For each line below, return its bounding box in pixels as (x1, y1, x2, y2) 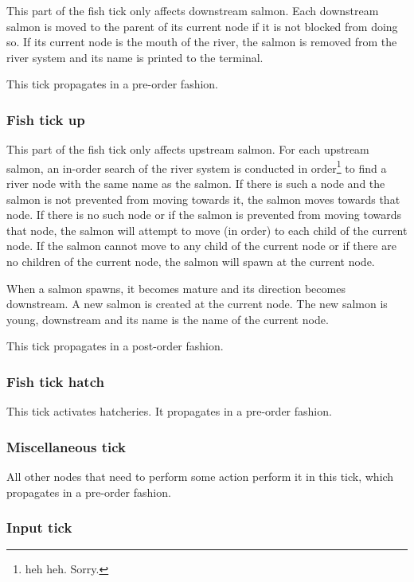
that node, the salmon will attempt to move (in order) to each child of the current (6, 221, 408, 238)
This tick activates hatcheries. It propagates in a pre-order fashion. (6, 403, 332, 420)
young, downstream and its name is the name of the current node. (6, 311, 329, 327)
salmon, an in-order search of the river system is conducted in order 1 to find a (6, 157, 387, 176)
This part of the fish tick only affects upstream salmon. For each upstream (6, 141, 369, 158)
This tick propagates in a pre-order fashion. (6, 76, 219, 92)
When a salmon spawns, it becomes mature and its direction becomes (6, 279, 346, 296)
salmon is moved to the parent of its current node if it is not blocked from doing (6, 18, 398, 34)
